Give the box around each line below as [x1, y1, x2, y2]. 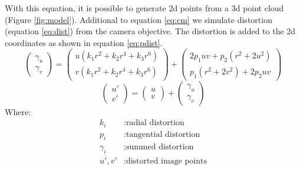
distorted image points [126, 157, 207, 166]
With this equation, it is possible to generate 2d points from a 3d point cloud [5, 2, 284, 14]
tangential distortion [126, 130, 200, 139]
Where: [5, 105, 31, 117]
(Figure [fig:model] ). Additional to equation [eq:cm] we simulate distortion [5, 13, 272, 25]
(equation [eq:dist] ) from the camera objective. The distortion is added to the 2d [5, 25, 296, 37]
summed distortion [126, 143, 194, 152]
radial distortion [126, 119, 184, 127]
